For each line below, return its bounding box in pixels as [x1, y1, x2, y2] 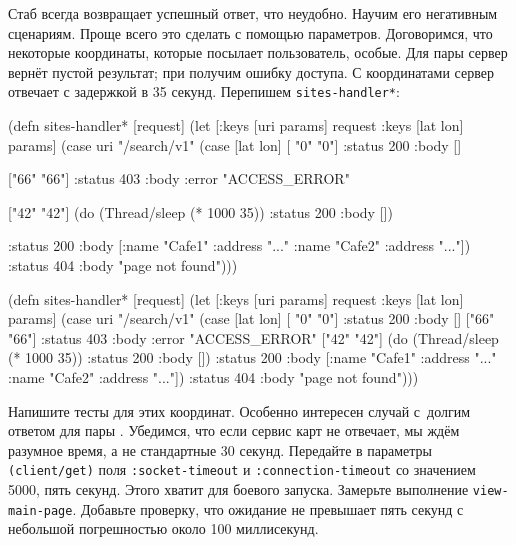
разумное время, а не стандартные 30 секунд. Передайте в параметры [8, 439, 433, 460]
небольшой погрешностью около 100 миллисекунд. [8, 518, 319, 539]
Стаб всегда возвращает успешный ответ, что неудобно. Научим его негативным [8, 3, 498, 23]
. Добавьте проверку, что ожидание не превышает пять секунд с [72, 498, 464, 519]
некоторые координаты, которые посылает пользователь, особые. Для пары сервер [8, 42, 508, 63]
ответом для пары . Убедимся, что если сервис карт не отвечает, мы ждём [8, 420, 460, 441]
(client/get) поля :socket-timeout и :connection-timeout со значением [8, 459, 476, 480]
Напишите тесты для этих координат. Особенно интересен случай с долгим [8, 400, 471, 421]
